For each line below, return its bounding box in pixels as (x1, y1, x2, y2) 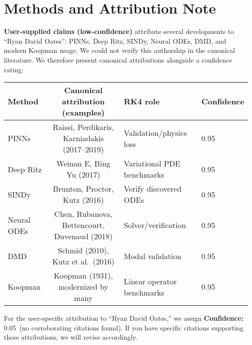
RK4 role (124, 96, 160, 107)
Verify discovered (124, 183, 182, 195)
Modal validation (124, 250, 182, 262)
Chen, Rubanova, (54, 208, 112, 220)
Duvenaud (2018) (54, 230, 113, 242)
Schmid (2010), (58, 245, 109, 256)
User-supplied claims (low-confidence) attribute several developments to (4, 26, 234, 36)
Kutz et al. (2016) (52, 256, 114, 267)
